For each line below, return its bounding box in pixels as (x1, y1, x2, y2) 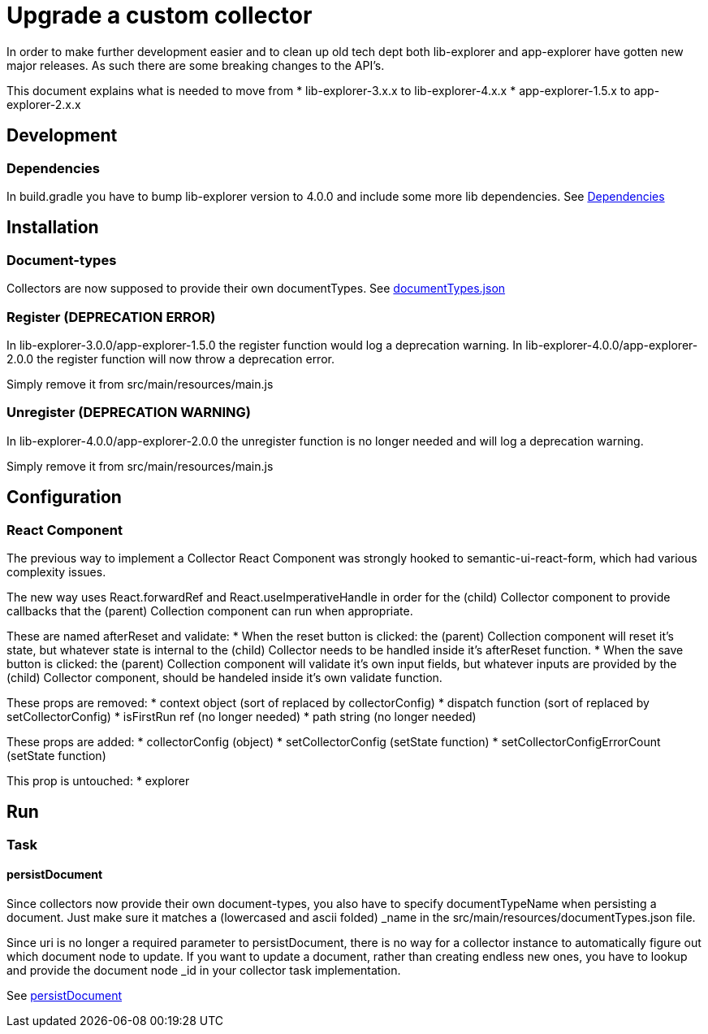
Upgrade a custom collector (6, 2, 313, 29)
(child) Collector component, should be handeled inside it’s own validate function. (6, 670, 442, 684)
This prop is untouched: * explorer (6, 773, 190, 788)
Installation (6, 217, 99, 238)
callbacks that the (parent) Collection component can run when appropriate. (6, 603, 413, 618)
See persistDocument (6, 988, 123, 1002)
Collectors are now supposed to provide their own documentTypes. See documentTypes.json (6, 281, 506, 296)
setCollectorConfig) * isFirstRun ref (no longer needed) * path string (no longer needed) (6, 709, 477, 723)
